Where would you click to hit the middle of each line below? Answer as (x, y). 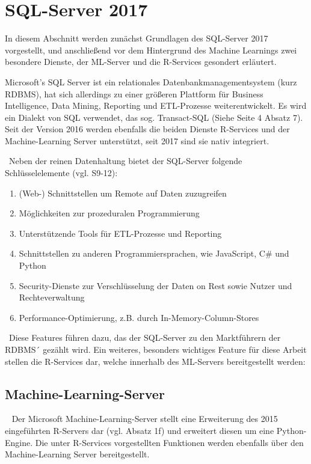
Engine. (19, 442)
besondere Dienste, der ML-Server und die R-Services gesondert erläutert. (141, 62)
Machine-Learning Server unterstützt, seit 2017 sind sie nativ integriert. (137, 140)
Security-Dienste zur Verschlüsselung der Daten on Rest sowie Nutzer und (155, 285)
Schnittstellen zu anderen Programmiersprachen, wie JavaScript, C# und (154, 253)
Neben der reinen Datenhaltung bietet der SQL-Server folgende (125, 161)
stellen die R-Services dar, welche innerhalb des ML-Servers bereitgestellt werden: (155, 361)
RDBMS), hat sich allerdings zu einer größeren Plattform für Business (134, 93)
